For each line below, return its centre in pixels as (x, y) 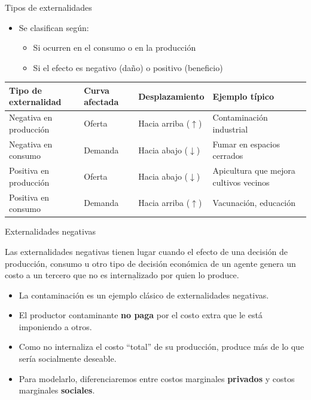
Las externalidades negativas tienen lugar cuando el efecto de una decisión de (147, 251)
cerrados (228, 156)
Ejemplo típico (243, 96)
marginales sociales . (57, 390)
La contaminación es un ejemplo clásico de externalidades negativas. (144, 295)
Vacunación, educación (254, 203)
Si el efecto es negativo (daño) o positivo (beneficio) (128, 67)
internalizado (134, 276)
